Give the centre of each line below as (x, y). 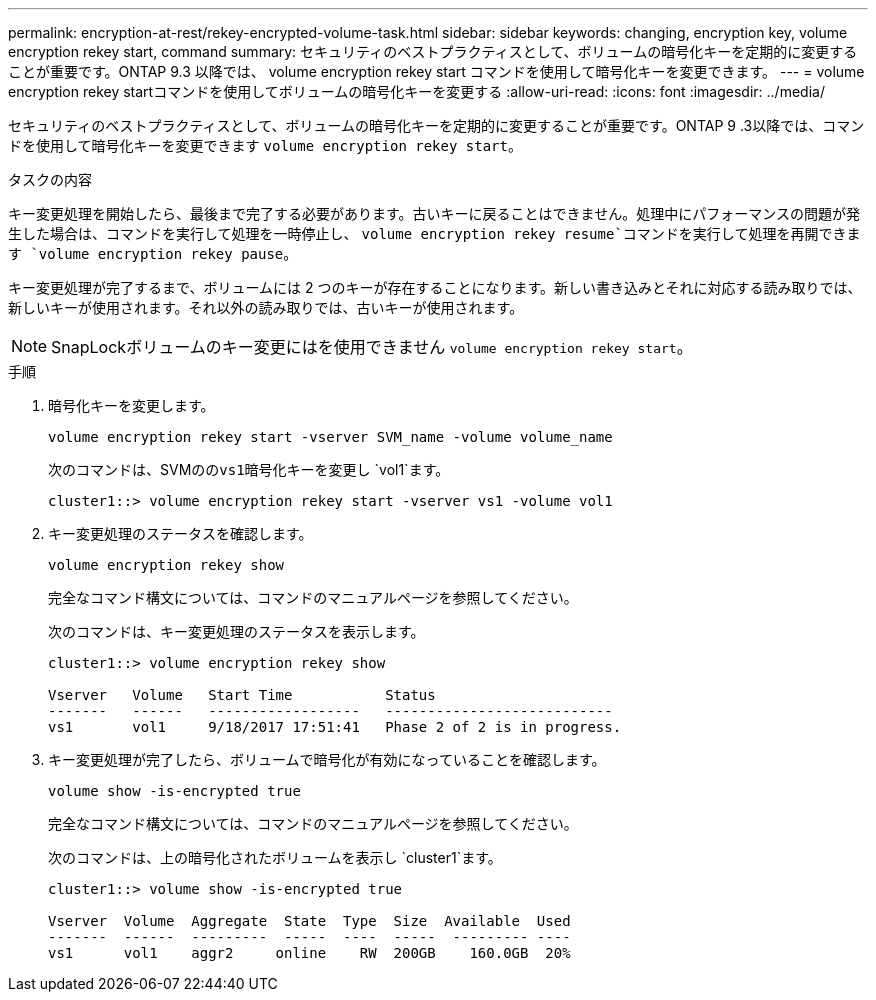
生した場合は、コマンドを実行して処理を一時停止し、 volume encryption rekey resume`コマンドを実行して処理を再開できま (434, 233)
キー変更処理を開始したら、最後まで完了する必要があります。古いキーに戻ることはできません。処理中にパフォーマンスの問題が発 (434, 213)
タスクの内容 (50, 179)
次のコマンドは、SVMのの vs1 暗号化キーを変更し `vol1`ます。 (249, 469)
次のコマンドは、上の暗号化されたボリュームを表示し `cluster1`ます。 (275, 857)
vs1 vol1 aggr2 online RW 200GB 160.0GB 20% (309, 953)
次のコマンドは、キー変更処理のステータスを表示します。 (236, 631)
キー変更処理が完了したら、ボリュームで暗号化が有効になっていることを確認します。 (327, 759)
